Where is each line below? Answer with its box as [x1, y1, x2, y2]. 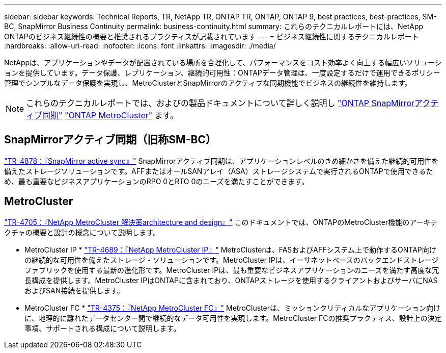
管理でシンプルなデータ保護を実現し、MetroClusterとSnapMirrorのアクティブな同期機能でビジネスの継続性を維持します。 [4, 79, 412, 87]
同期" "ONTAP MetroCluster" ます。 [42, 110, 179, 120]
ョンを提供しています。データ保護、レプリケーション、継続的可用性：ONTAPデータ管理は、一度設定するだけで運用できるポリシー [4, 68, 440, 77]
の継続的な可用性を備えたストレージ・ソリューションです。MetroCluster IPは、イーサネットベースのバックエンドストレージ [24, 255, 439, 264]
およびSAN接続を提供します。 [24, 286, 124, 295]
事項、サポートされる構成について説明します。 [24, 323, 181, 333]
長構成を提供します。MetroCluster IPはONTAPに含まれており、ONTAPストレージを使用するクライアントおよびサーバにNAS [24, 275, 438, 285]
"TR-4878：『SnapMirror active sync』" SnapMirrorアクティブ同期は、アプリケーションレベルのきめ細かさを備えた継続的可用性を [4, 156, 439, 165]
